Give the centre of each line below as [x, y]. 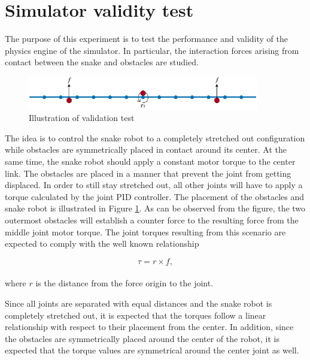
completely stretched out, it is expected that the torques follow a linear [136, 315]
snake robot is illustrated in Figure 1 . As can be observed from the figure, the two [155, 208]
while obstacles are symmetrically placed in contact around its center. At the [146, 149]
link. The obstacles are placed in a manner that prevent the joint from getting [148, 173]
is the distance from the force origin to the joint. [124, 283]
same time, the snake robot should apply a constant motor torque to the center [150, 161]
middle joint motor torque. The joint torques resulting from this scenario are [145, 232]
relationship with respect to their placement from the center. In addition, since [149, 327]
